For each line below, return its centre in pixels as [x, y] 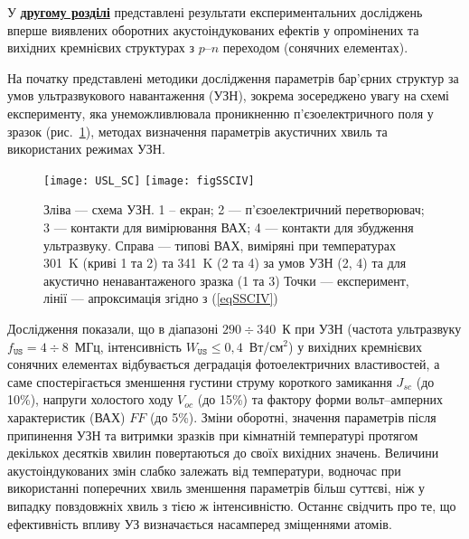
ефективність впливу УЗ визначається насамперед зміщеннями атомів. [200, 523]
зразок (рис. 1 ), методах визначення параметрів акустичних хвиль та [197, 131]
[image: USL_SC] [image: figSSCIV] [149, 180]
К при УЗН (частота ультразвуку [372, 328]
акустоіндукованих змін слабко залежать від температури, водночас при [204, 470]
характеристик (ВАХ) [66, 416]
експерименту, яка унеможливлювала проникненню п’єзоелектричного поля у [220, 113]
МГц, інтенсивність [128, 346]
